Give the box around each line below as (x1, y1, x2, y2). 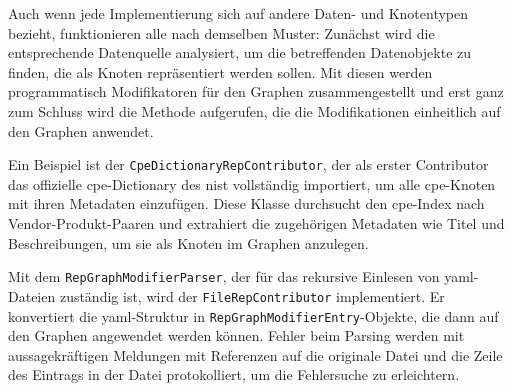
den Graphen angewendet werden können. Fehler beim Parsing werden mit (8, 325, 465, 346)
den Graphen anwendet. (8, 120, 154, 141)
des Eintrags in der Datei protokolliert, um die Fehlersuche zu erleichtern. (8, 364, 460, 385)
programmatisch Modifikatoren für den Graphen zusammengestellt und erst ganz (8, 81, 504, 102)
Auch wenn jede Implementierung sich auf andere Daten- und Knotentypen (8, 3, 469, 23)
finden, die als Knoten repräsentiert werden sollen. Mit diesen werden (8, 61, 433, 82)
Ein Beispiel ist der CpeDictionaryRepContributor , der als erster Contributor (8, 154, 489, 175)
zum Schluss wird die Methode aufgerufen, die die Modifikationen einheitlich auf (8, 100, 501, 121)
